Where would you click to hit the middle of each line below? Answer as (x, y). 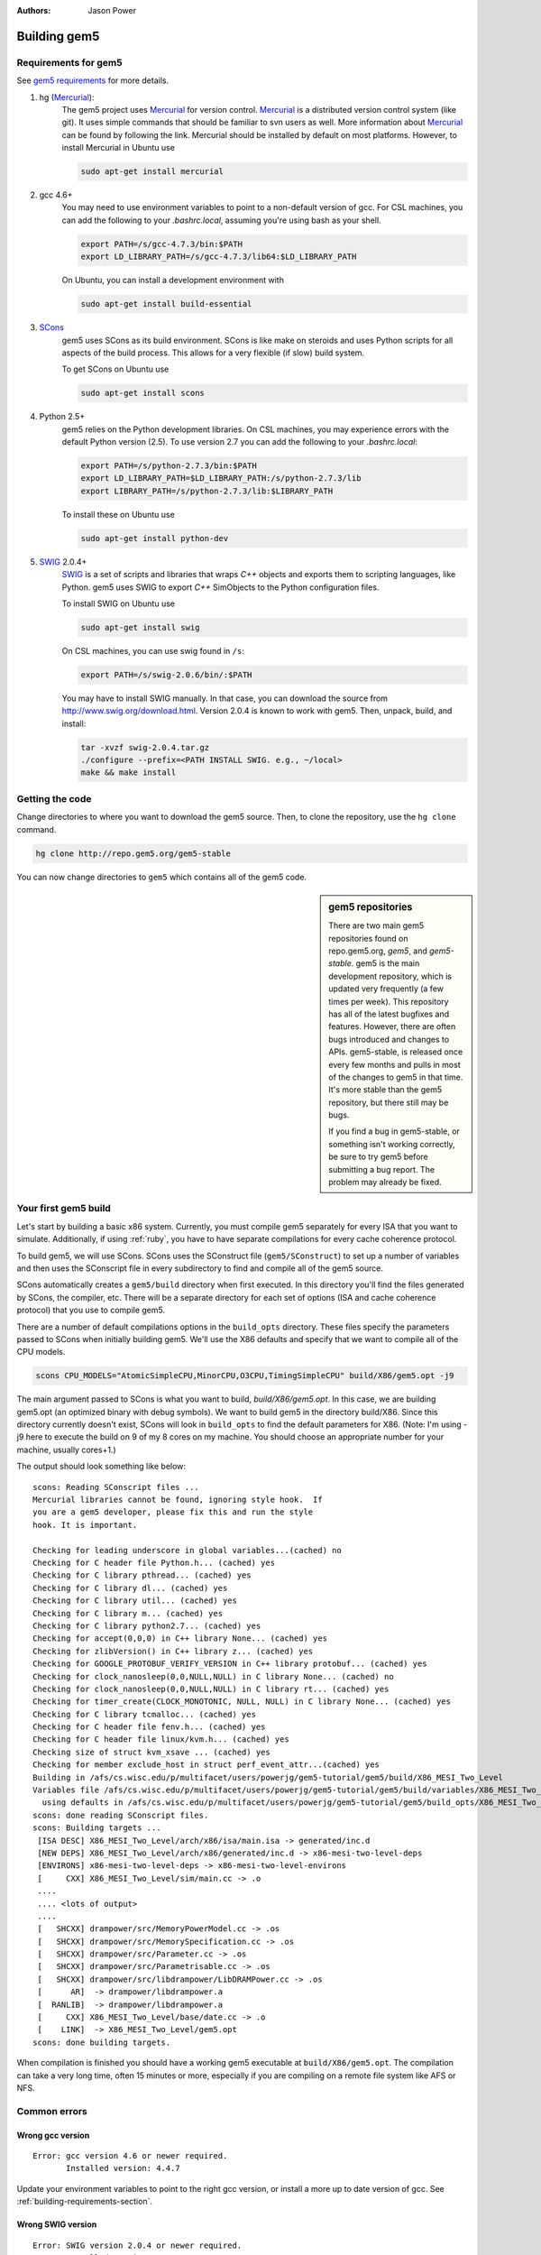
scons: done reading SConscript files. (121, 1815)
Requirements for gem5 (69, 62)
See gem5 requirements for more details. (93, 80)
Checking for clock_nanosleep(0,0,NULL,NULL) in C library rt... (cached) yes (211, 1689)
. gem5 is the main (385, 963)
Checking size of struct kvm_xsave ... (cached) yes (151, 1752)
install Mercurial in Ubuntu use (119, 148)
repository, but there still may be (389, 1102)
